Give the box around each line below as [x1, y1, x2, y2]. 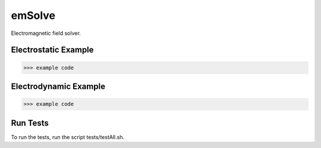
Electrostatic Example [11, 45, 95, 55]
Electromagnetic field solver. [11, 30, 81, 37]
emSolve [11, 9, 56, 22]
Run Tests [11, 118, 49, 128]
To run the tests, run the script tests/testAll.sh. [11, 133, 125, 140]
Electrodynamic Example [11, 81, 106, 91]
